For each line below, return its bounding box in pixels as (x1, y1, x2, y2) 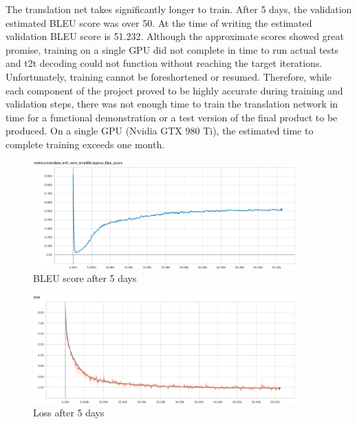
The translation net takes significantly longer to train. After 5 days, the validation (6, 2, 352, 16)
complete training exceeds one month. (6, 137, 165, 151)
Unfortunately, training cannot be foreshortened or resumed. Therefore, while (6, 69, 332, 83)
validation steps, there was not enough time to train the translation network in (6, 97, 338, 111)
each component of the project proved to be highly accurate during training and (6, 83, 343, 97)
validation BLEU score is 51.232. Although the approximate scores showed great (6, 29, 344, 43)
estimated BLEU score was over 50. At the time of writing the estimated (6, 15, 312, 30)
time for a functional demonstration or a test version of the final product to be (6, 110, 338, 124)
